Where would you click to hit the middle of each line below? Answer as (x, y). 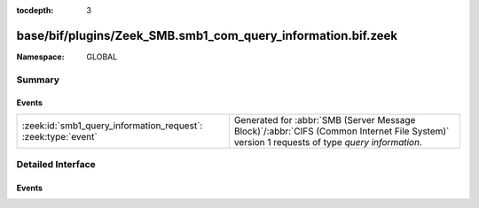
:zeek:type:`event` (59, 136)
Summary (38, 80)
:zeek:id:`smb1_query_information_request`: (112, 126)
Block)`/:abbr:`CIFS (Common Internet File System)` (342, 131)
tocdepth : (35, 10)
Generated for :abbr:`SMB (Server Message (325, 119)
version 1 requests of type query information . (328, 142)
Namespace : (41, 57)
